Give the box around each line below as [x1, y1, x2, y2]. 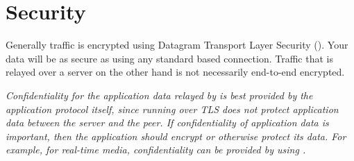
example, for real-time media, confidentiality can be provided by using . [6, 142, 306, 157]
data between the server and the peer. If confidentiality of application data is [6, 115, 329, 130]
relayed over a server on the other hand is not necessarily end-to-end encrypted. [6, 65, 345, 79]
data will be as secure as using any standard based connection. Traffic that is [6, 51, 333, 65]
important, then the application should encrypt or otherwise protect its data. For [6, 128, 346, 143]
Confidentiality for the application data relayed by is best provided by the [6, 87, 313, 102]
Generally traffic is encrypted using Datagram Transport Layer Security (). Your [6, 37, 348, 52]
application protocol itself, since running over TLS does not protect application [6, 101, 339, 116]
